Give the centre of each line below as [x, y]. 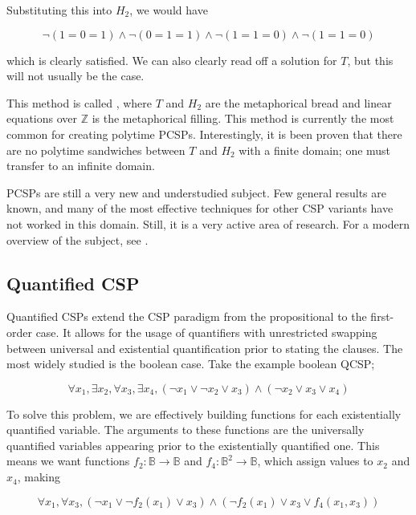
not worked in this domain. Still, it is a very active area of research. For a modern [208, 223]
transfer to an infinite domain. [81, 166]
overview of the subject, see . [77, 239]
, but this [370, 60]
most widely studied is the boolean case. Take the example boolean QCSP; [191, 364]
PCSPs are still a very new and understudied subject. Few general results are [197, 192]
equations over [42, 118]
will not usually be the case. [75, 76]
